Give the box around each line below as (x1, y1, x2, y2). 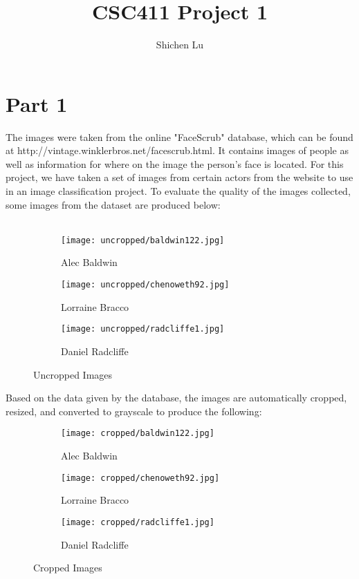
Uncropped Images (33, 367, 113, 381)
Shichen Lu (156, 37, 204, 52)
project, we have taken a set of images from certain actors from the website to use (6, 170, 353, 184)
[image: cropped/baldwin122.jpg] (61, 428, 214, 439)
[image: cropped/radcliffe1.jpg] (61, 517, 214, 527)
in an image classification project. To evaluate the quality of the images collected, (6, 184, 351, 198)
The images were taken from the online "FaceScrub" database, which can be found (6, 129, 353, 144)
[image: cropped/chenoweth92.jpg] (61, 473, 220, 483)
